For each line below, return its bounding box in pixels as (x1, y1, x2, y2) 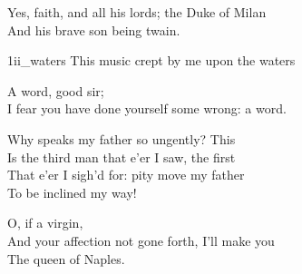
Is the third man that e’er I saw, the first (7, 147, 236, 166)
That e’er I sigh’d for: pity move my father (7, 165, 245, 184)
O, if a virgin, (7, 213, 83, 232)
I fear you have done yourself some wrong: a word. (7, 99, 287, 118)
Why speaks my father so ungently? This (7, 129, 236, 148)
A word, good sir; (7, 81, 104, 100)
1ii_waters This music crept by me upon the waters (7, 51, 296, 70)
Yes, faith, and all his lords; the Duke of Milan (7, 3, 267, 21)
